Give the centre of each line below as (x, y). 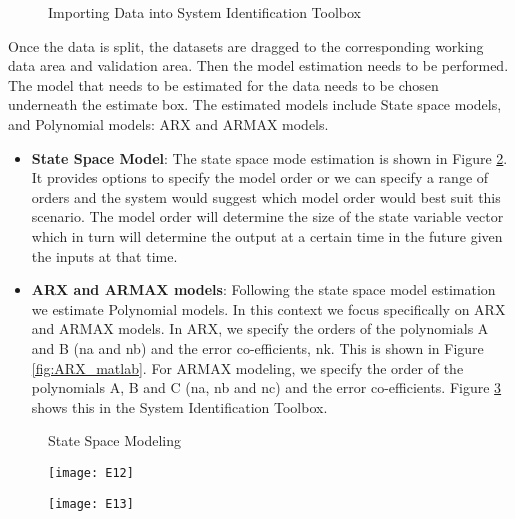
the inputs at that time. (104, 255)
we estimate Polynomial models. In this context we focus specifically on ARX (268, 308)
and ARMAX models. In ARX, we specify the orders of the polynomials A (260, 328)
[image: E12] (91, 472)
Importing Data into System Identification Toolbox (205, 12)
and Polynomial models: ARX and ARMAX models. (168, 123)
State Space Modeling (115, 440)
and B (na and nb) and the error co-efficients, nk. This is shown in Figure (257, 347)
